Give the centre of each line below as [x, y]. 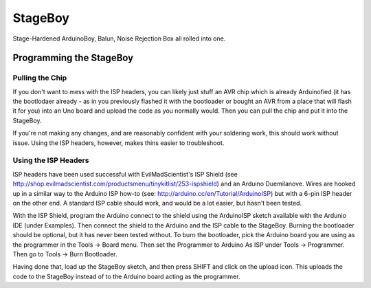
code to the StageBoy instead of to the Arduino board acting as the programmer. [126, 276]
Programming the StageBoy [73, 58]
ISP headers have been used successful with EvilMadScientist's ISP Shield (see [125, 174]
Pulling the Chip [40, 78]
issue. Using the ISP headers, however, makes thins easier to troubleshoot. [119, 143]
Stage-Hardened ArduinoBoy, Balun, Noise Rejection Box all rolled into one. [119, 38]
